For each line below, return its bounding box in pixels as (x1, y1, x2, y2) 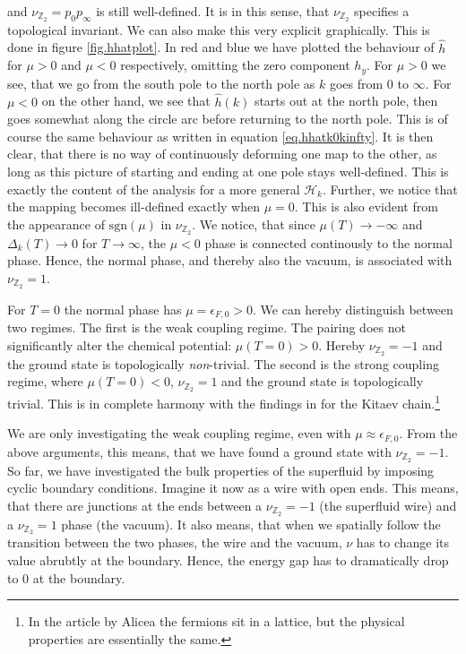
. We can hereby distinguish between (253, 299, 453, 318)
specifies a (354, 2, 410, 20)
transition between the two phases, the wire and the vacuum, (7, 533, 342, 552)
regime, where (7, 372, 83, 391)
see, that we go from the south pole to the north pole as (7, 73, 315, 92)
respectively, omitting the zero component (120, 56, 350, 74)
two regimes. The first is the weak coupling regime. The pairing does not (7, 318, 406, 337)
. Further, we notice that (323, 179, 458, 198)
